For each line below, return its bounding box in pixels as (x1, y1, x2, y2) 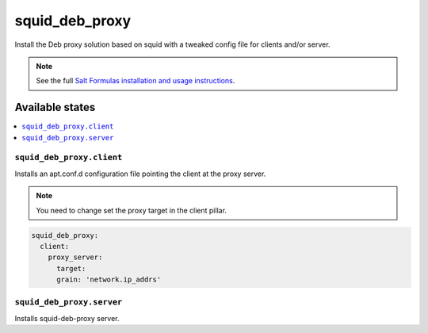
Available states (14, 101, 96, 114)
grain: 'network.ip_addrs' (56, 275, 162, 285)
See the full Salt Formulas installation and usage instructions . (36, 76, 235, 86)
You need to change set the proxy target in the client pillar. (36, 205, 227, 215)
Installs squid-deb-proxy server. (14, 313, 120, 323)
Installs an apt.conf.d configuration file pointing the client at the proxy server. (14, 169, 266, 178)
